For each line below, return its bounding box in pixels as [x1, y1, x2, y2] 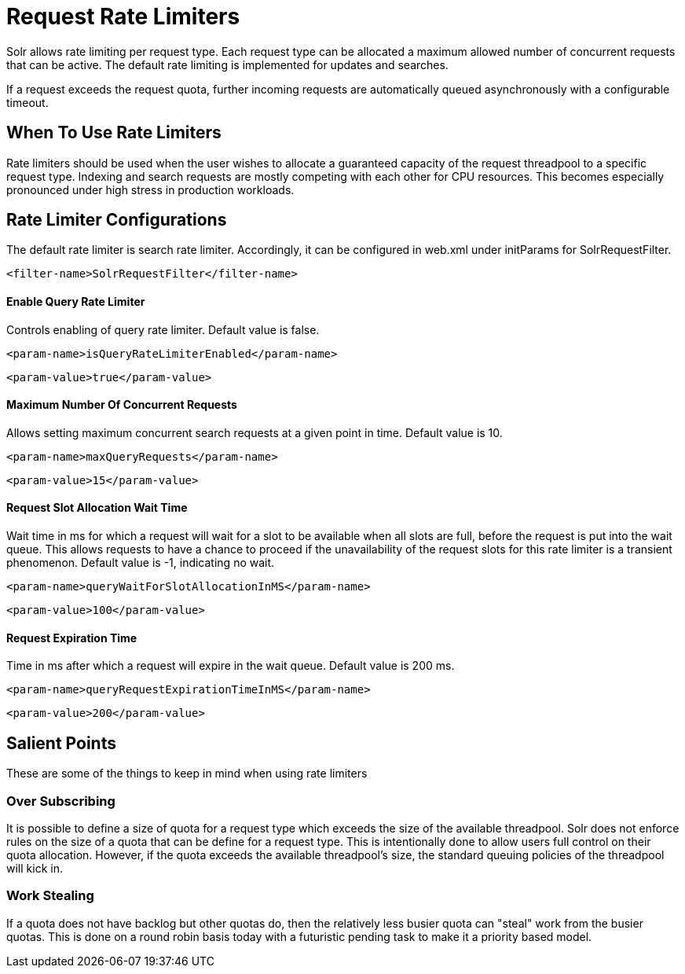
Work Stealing [6, 888, 94, 904]
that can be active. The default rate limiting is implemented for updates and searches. [6, 57, 449, 72]
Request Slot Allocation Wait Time [6, 501, 188, 515]
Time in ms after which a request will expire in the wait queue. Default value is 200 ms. [6, 659, 455, 673]
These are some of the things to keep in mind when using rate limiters [6, 766, 368, 781]
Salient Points [6, 733, 116, 753]
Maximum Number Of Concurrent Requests [6, 398, 237, 412]
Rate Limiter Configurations [6, 210, 227, 230]
